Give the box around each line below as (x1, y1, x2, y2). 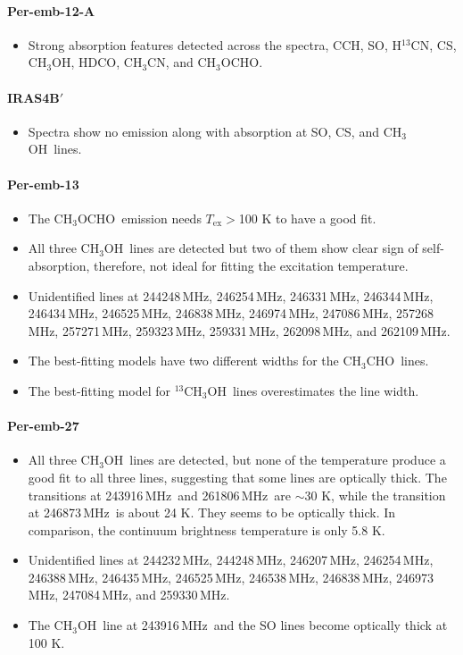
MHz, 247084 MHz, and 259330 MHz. (28, 585, 230, 604)
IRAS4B (7, 88, 60, 106)
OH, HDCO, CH (52, 53, 143, 71)
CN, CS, (410, 35, 457, 54)
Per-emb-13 (7, 174, 79, 193)
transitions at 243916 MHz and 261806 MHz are (28, 485, 292, 504)
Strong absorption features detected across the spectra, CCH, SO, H (28, 35, 402, 54)
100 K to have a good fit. (238, 208, 376, 227)
